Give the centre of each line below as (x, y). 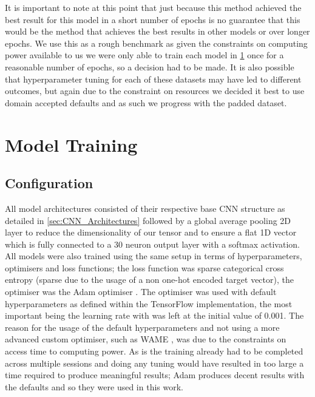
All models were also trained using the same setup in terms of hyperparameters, (154, 256)
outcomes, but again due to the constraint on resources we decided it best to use (155, 91)
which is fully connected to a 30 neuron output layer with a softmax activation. (152, 244)
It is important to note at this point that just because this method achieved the (153, 7)
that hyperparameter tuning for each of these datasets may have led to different (153, 79)
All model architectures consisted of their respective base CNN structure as (145, 208)
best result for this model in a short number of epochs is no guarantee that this (153, 19)
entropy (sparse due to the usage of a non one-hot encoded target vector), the (149, 280)
